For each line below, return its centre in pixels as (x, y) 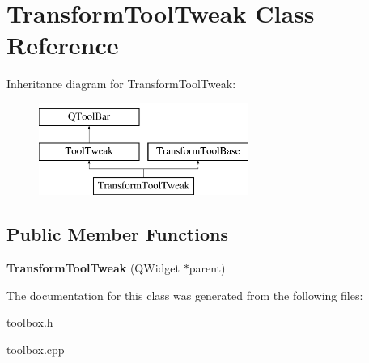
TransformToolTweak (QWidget (93, 268)
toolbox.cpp (36, 349)
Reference (63, 45)
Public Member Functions (117, 234)
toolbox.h (30, 322)
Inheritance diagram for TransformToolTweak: (121, 84)
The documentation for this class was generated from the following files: (185, 295)
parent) (207, 268)
